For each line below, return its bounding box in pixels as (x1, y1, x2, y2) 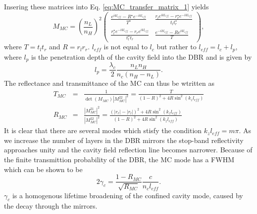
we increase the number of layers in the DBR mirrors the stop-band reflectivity (4, 135, 244, 145)
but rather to (156, 41, 197, 52)
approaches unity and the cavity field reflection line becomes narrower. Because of (4, 144, 253, 155)
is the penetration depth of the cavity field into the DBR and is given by (31, 51, 252, 62)
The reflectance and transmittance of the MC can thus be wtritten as (4, 78, 214, 88)
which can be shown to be (4, 164, 83, 174)
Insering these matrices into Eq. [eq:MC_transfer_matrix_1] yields (4, 1, 209, 11)
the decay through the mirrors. (4, 201, 98, 211)
